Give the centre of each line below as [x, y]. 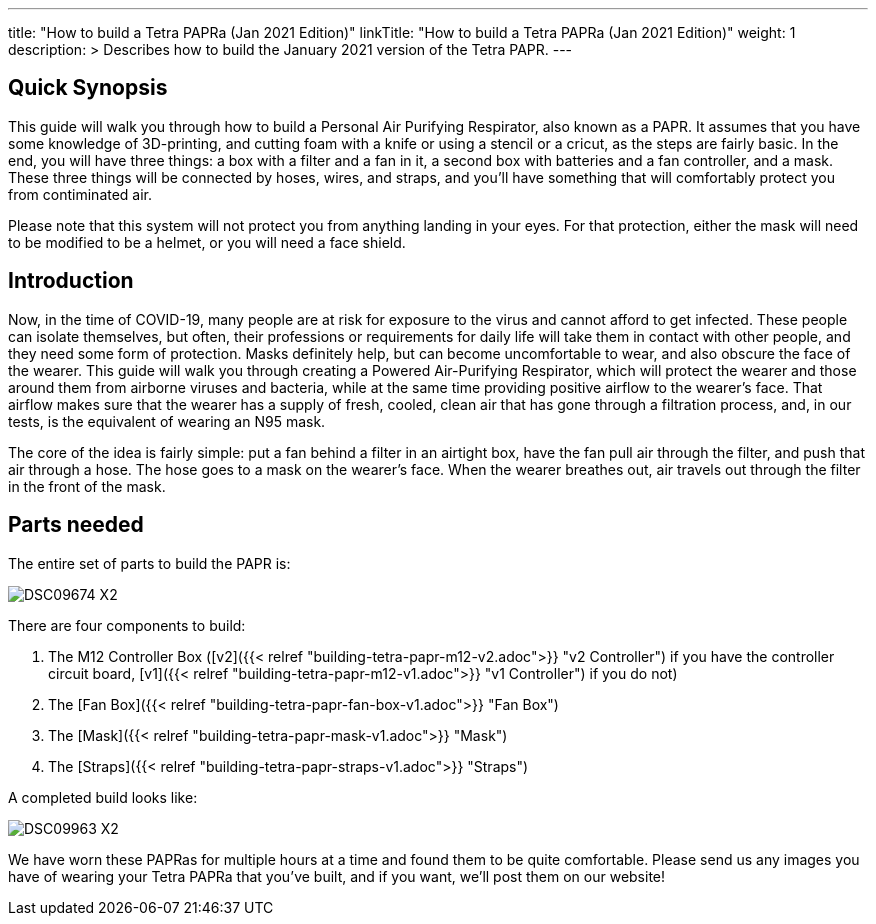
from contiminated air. [80, 194]
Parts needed [76, 525]
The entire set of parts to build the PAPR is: [149, 563]
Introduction [71, 281]
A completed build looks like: [103, 797]
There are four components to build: [127, 625]
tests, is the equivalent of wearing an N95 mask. [167, 421]
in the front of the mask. [87, 486]
